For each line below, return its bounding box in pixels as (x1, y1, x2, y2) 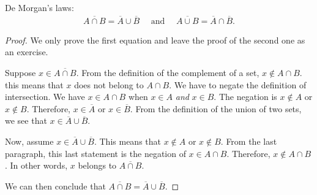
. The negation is (214, 90, 277, 103)
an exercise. (5, 45, 48, 58)
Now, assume (5, 135, 54, 147)
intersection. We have (5, 90, 85, 103)
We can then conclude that (5, 179, 106, 192)
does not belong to (74, 78, 144, 91)
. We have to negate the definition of (169, 78, 307, 91)
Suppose (5, 66, 36, 79)
